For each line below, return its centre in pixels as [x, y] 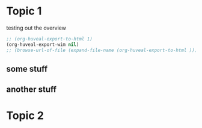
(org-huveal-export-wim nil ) [43, 44]
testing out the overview [36, 28]
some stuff [27, 69]
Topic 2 [25, 115]
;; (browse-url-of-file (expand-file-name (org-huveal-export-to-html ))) [102, 50]
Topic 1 [24, 11]
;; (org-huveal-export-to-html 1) [50, 39]
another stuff [32, 90]
